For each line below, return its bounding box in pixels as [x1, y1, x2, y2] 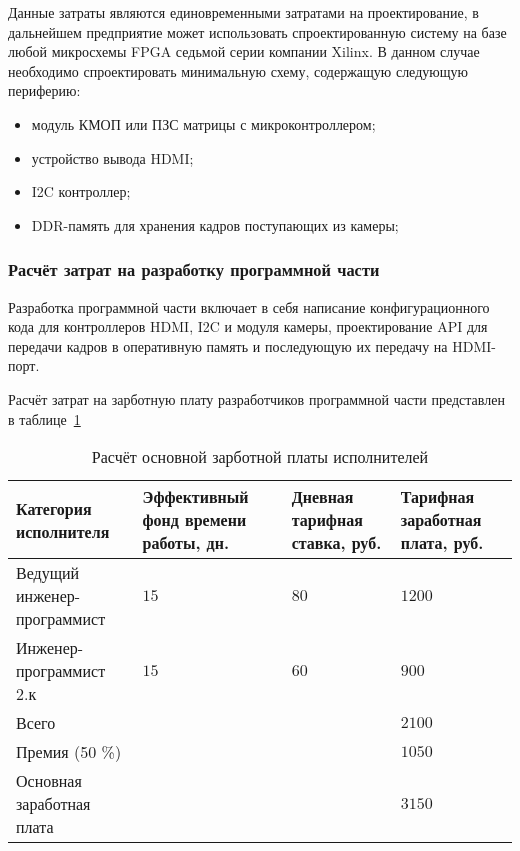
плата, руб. [400, 531, 484, 555]
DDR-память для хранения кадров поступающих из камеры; [31, 214, 399, 235]
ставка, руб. [291, 531, 382, 555]
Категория [16, 496, 92, 520]
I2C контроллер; [31, 181, 131, 202]
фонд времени [142, 508, 247, 532]
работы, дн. [142, 531, 230, 555]
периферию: [8, 80, 81, 101]
